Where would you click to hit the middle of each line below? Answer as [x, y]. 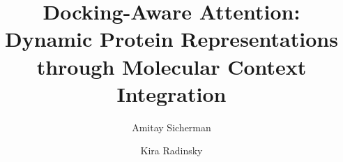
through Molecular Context [171, 66]
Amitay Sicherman [171, 127]
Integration [171, 93]
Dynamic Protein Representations [171, 39]
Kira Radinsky [171, 150]
